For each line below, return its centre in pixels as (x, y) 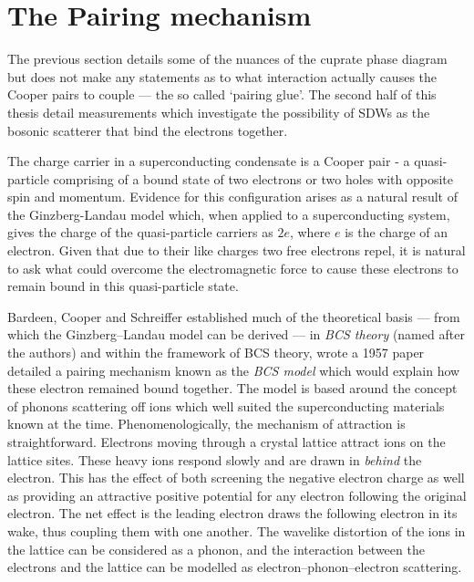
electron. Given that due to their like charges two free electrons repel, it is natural (237, 250)
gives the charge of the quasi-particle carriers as (140, 232)
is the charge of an (397, 232)
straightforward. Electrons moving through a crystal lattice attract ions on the (227, 442)
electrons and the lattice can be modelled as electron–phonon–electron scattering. (235, 567)
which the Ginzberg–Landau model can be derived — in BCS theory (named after (236, 334)
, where (310, 232)
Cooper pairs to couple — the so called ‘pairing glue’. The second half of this (222, 94)
